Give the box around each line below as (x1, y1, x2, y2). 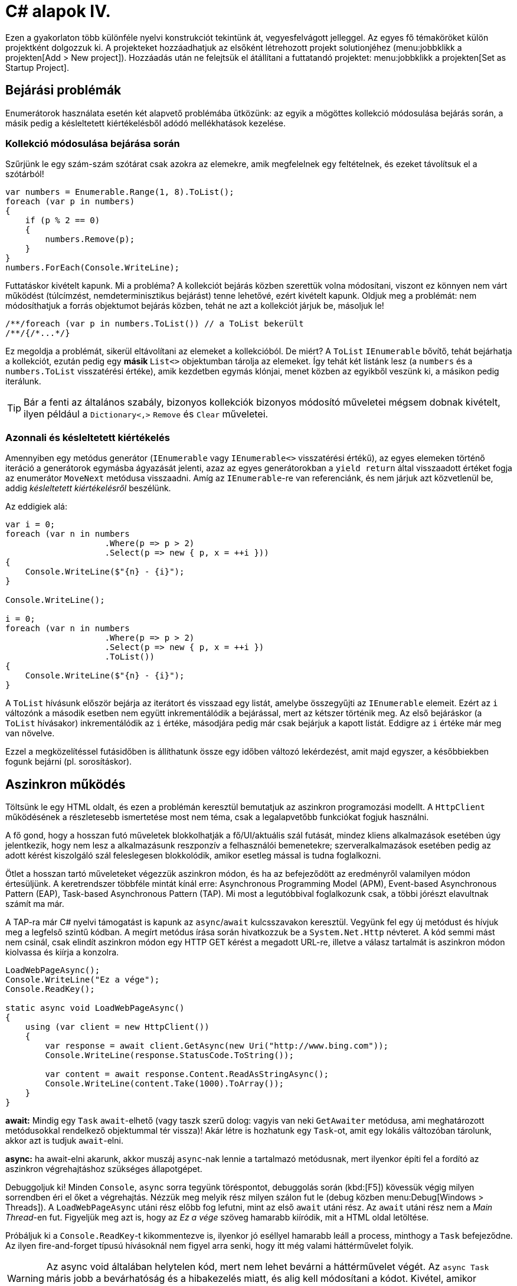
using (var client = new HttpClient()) (25, 1021, 210, 1032)
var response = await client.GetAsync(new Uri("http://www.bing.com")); (45, 1040, 389, 1050)
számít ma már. (5, 898, 64, 909)
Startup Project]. (5, 62, 69, 73)
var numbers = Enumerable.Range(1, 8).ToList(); (5, 187, 234, 197)
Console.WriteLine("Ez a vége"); (5, 974, 160, 984)
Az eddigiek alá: (5, 501, 67, 512)
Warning (7, 1272, 44, 1284)
